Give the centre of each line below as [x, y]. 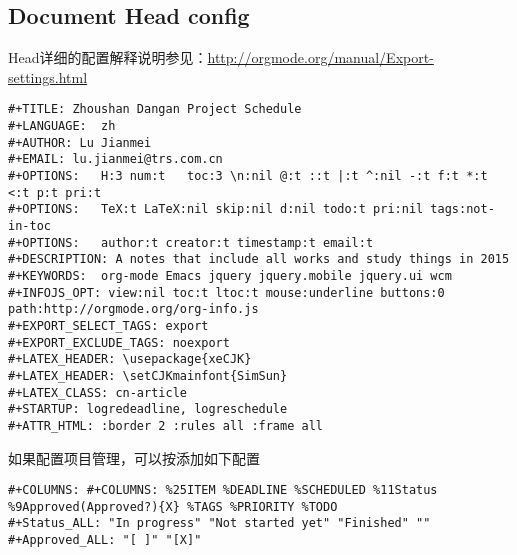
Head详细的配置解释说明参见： [108, 57]
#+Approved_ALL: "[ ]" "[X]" [105, 540]
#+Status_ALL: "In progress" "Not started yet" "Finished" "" [219, 523]
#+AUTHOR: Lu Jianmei [80, 142]
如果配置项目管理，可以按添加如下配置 [134, 457]
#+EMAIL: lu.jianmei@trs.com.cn [115, 159]
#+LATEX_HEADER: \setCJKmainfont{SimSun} [148, 375]
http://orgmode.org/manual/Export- [320, 57]
